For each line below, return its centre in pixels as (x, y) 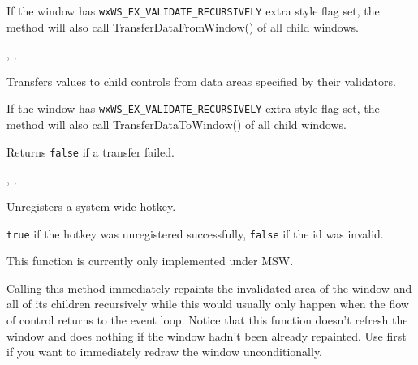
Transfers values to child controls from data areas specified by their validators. (201, 81)
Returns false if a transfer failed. (91, 151)
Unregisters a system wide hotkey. (91, 206)
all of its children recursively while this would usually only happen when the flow (208, 304)
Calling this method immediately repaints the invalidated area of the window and (209, 288)
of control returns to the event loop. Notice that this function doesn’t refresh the (207, 319)
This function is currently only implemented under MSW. (150, 261)
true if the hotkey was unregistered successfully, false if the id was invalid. (195, 233)
